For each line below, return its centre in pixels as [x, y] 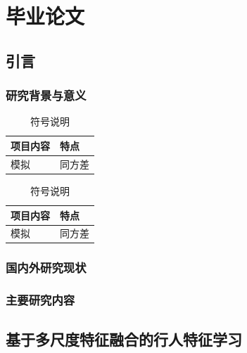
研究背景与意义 [46, 95]
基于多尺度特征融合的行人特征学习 [124, 339]
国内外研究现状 [46, 268]
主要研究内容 [40, 300]
